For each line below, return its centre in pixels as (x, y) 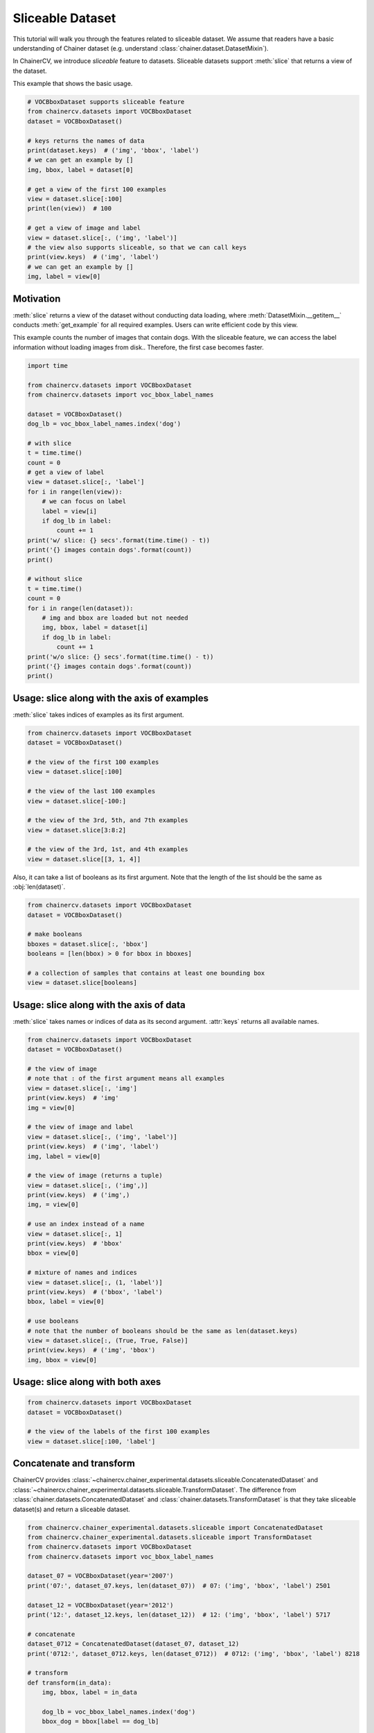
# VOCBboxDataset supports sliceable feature (106, 102)
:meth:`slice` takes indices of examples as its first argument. (98, 715)
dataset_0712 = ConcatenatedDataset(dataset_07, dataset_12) (133, 1644)
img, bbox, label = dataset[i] (95, 628)
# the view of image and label (81, 1127)
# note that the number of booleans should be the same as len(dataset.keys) (162, 1331)
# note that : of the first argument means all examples (126, 1079)
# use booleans (53, 1321)
